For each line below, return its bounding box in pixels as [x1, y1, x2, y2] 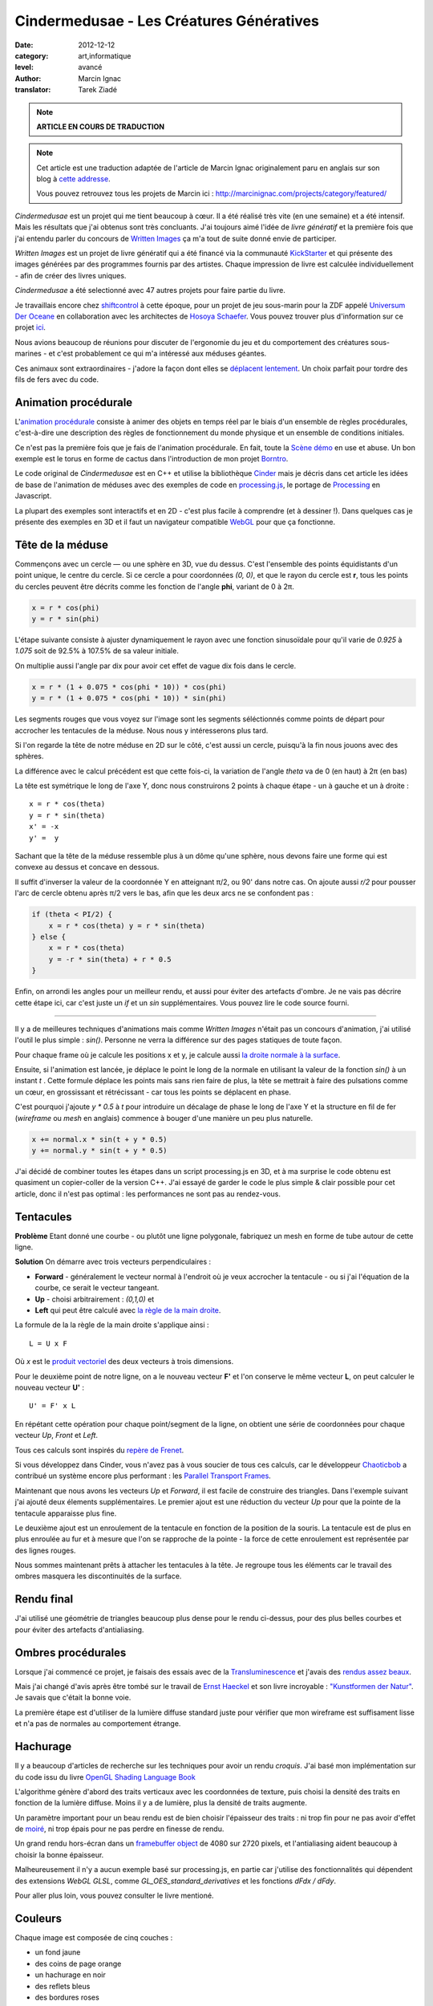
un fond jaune [34, 1947, 81, 1957]
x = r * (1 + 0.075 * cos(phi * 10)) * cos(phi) [31, 682, 227, 692]
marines [14, 349, 42, 359]
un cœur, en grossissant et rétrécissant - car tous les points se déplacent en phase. [14, 1087, 292, 1097]
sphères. [14, 751, 44, 761]
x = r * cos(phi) [31, 603, 100, 612]
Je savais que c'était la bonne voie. [14, 1693, 132, 1703]
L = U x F [29, 1338, 67, 1348]
